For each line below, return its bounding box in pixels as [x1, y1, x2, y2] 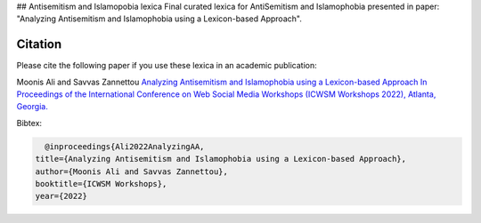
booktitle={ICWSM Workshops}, [35, 179, 167, 189]
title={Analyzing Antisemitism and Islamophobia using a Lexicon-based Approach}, [35, 154, 407, 164]
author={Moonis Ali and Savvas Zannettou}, [35, 166, 229, 177]
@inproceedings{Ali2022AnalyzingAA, [45, 141, 205, 151]
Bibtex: [16, 117, 43, 128]
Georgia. [16, 101, 48, 112]
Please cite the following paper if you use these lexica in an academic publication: [16, 60, 318, 71]
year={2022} [35, 191, 88, 202]
